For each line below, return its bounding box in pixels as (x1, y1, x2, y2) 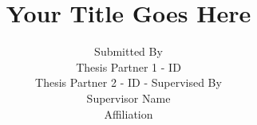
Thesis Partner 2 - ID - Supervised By (35, 74, 222, 91)
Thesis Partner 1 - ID (76, 58, 181, 75)
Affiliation (104, 105, 153, 122)
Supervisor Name (86, 89, 171, 106)
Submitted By (94, 43, 163, 60)
